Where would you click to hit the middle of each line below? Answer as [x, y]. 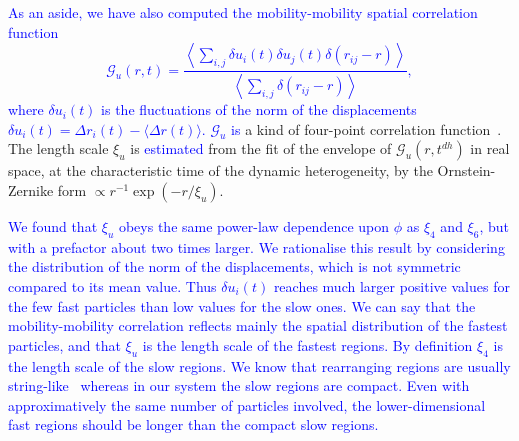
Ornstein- [466, 170]
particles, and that [64, 344]
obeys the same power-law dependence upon [254, 226]
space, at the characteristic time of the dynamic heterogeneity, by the [220, 170]
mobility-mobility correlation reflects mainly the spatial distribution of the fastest [258, 325]
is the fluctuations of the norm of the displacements [259, 109]
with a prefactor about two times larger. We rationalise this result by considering [256, 246]
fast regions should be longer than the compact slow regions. [193, 424]
